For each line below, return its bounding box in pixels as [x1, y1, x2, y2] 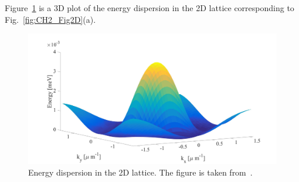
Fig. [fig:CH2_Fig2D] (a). [5, 13, 96, 25]
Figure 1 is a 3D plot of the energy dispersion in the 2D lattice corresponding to [5, 2, 294, 13]
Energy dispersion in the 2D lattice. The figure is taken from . [28, 166, 253, 178]
